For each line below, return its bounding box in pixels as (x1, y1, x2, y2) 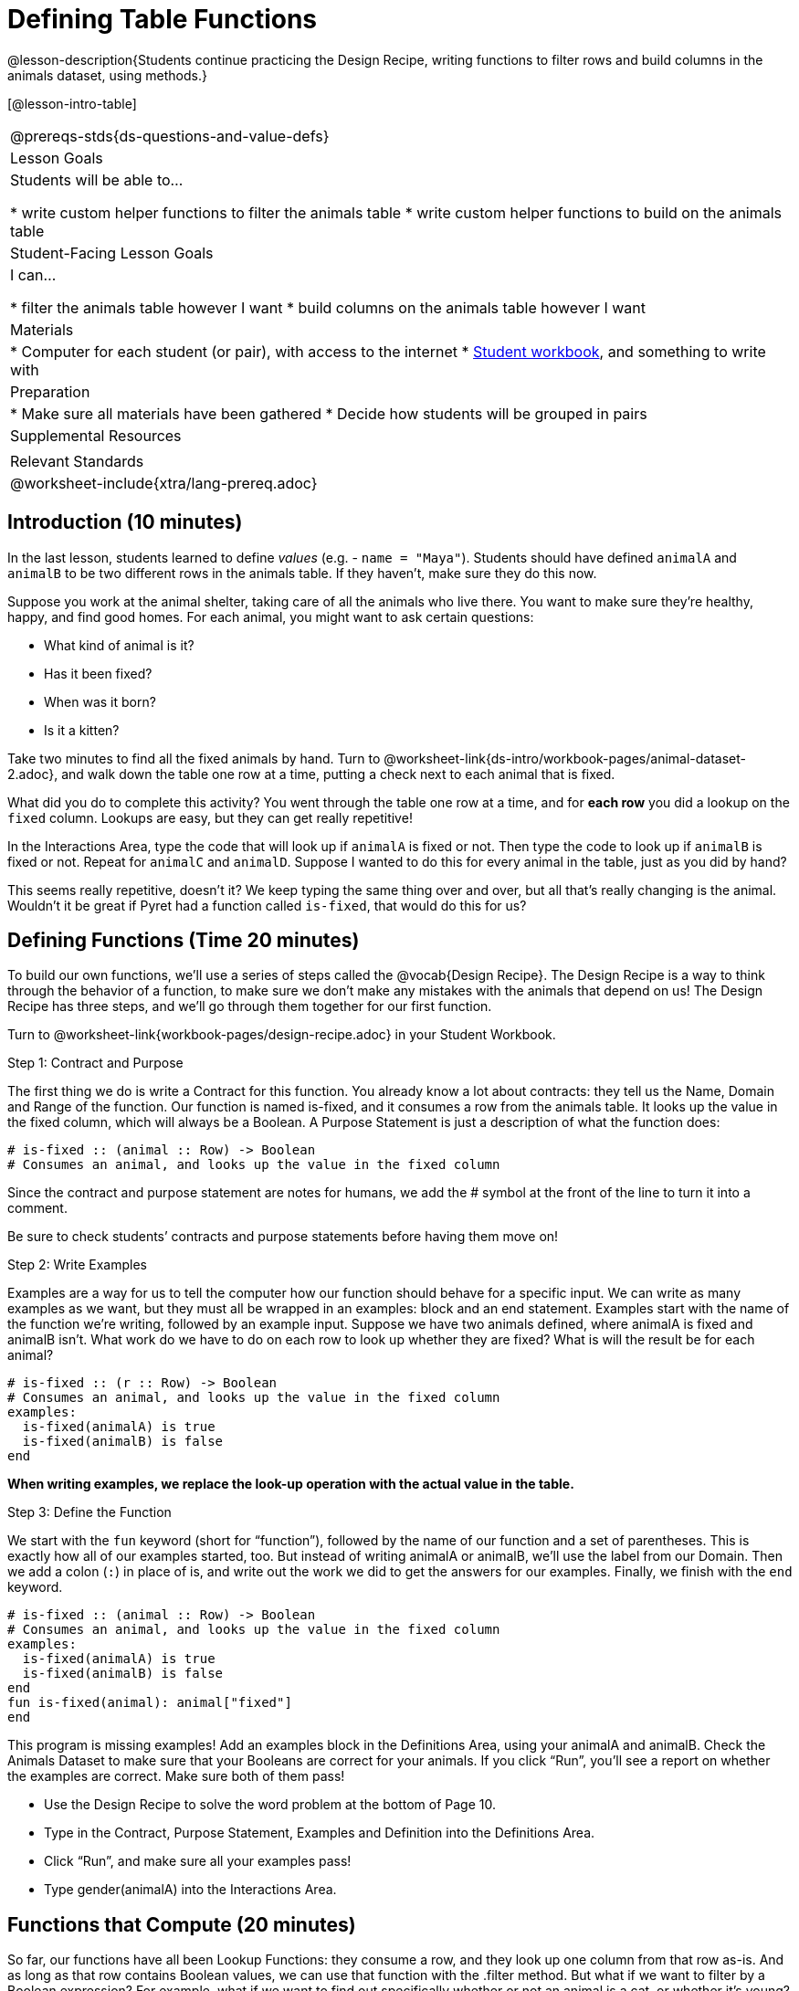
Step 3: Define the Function (7, 1504, 172, 1521)
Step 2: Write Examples (7, 1257, 147, 1273)
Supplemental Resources (10, 426, 182, 445)
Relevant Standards (10, 451, 144, 470)
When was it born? (44, 693, 156, 710)
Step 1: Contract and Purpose (7, 1055, 184, 1071)
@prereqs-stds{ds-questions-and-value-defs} (10, 126, 330, 145)
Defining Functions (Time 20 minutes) (7, 929, 360, 953)
